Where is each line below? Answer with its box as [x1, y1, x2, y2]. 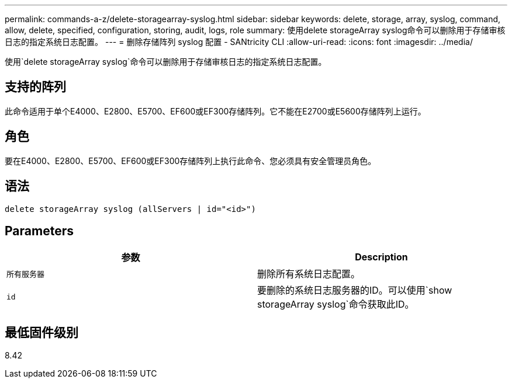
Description [355, 251, 408, 263]
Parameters [5, 223, 74, 238]
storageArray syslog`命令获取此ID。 [257, 298, 414, 311]
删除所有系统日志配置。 [257, 268, 361, 280]
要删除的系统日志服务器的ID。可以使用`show [257, 284, 452, 297]
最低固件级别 [5, 325, 78, 340]
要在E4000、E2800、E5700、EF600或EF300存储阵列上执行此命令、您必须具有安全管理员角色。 [5, 155, 376, 166]
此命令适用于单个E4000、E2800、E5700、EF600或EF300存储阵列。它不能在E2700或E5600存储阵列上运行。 [5, 106, 426, 116]
